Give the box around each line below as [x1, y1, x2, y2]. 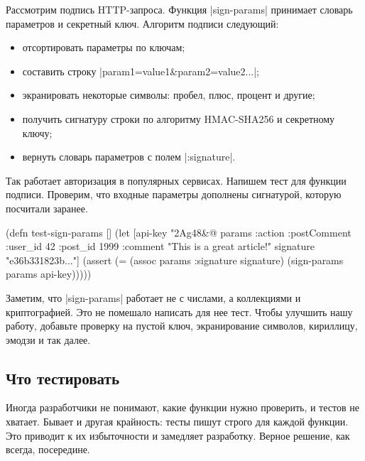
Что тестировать [6, 367, 119, 389]
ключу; [22, 125, 53, 140]
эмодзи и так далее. [6, 332, 91, 347]
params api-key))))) [6, 266, 92, 281]
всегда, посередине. [6, 442, 90, 457]
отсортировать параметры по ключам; [22, 40, 185, 55]
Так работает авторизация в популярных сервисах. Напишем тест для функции [6, 173, 347, 188]
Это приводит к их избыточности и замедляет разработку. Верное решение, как [6, 428, 350, 443]
